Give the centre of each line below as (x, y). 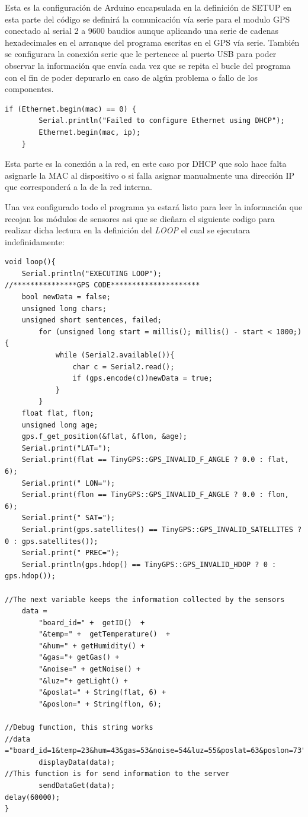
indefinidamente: (35, 241)
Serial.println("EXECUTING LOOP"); (92, 273)
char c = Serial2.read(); (123, 367)
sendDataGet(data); (77, 786)
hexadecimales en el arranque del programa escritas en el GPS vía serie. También (152, 42)
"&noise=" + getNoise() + (90, 669)
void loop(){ (30, 262)
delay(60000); (33, 797)
